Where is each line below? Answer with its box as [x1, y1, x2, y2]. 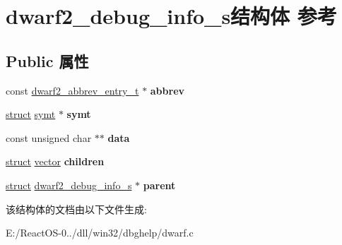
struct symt [6, 107, 56, 121]
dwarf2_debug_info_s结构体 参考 [6, 1, 337, 30]
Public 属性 [6, 49, 89, 71]
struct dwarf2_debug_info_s [6, 177, 132, 192]
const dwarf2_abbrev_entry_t [6, 83, 139, 97]
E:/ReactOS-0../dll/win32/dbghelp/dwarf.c [6, 225, 194, 240]
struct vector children [6, 154, 105, 169]
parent [143, 177, 176, 192]
